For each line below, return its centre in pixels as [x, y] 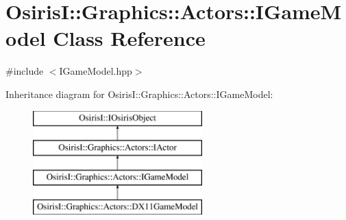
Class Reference [129, 38]
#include [25, 71]
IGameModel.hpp [96, 71]
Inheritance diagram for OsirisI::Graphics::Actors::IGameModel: [139, 94]
